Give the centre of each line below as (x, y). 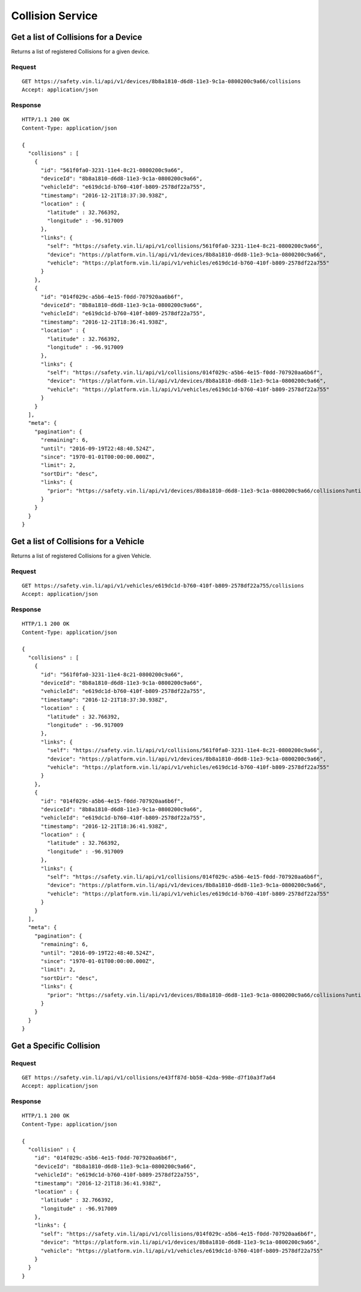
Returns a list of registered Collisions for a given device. (80, 52)
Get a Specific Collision (56, 1046)
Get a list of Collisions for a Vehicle (78, 541)
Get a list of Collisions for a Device (77, 37)
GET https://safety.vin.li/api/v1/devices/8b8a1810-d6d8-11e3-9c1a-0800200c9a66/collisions (161, 82)
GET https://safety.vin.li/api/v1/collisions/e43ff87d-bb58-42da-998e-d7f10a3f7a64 (149, 1078)
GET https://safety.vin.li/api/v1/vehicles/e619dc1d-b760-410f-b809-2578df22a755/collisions (163, 585)
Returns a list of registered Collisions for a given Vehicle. (81, 556)
